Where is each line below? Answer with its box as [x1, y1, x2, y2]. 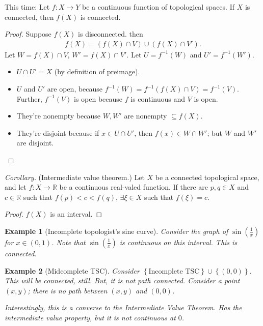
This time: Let [5, 2, 50, 12]
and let [5, 182, 27, 192]
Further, [16, 93, 42, 104]
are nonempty [124, 110, 167, 121]
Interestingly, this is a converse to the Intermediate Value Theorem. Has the [5, 302, 242, 313]
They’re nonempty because [16, 110, 101, 121]
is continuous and [130, 93, 185, 104]
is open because [74, 93, 123, 104]
